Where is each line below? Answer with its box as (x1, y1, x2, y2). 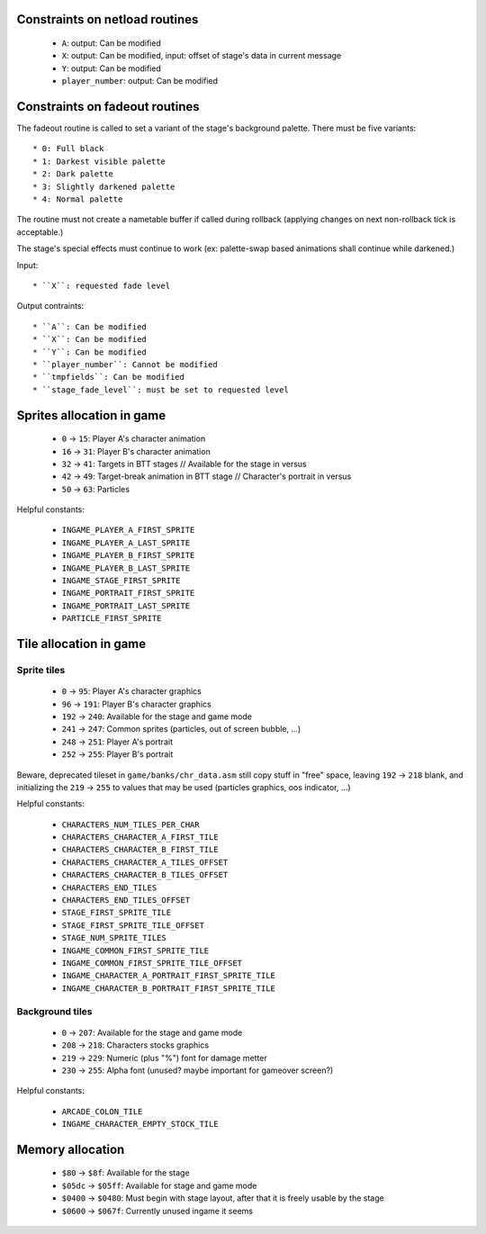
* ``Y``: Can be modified (32, 347, 148, 357)
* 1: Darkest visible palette (32, 156, 166, 167)
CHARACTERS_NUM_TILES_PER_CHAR (61, 819, 200, 830)
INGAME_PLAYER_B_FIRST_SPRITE (61, 550, 195, 561)
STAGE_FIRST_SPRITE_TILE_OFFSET (61, 920, 204, 931)
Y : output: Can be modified (61, 63, 161, 74)
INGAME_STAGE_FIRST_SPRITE (61, 576, 181, 586)
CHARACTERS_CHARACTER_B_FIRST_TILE (61, 844, 220, 855)
